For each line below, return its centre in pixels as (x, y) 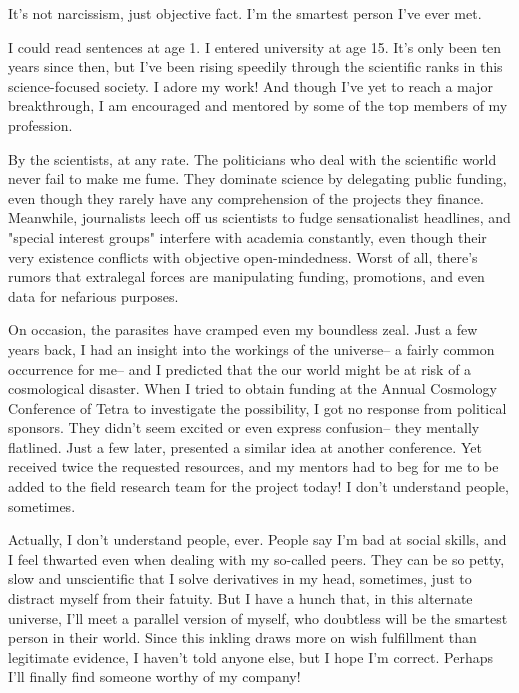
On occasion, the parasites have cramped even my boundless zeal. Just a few (243, 329)
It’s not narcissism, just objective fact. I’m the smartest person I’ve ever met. (245, 13)
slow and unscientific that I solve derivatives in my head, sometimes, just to (240, 578)
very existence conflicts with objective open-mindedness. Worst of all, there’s (243, 256)
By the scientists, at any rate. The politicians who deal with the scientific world (252, 158)
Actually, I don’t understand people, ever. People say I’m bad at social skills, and (257, 539)
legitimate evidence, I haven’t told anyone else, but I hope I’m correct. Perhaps (250, 656)
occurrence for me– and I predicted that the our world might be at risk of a (240, 368)
